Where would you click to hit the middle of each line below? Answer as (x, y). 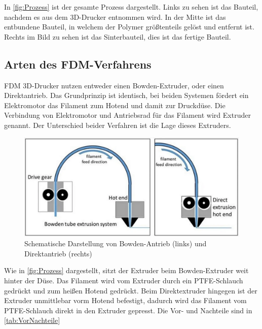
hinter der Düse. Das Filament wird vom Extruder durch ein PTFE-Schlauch (124, 280)
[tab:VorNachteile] (32, 320)
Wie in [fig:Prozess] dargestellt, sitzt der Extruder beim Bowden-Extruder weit (126, 270)
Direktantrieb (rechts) (58, 253)
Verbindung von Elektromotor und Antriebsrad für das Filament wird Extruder (127, 115)
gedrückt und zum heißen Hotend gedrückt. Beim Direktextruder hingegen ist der (131, 290)
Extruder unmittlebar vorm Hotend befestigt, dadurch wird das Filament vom (125, 300)
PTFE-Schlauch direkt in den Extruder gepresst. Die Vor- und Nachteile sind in (128, 310)
